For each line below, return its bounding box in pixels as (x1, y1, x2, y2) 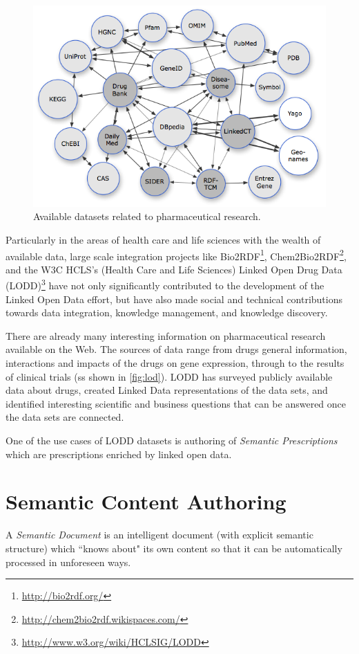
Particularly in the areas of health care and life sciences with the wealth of (6, 232, 321, 246)
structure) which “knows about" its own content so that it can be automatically (6, 541, 342, 555)
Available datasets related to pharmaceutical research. (33, 209, 261, 224)
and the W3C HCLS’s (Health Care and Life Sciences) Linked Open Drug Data (6, 262, 342, 276)
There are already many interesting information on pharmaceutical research (6, 328, 326, 343)
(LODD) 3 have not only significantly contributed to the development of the (6, 276, 324, 293)
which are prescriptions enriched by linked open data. (6, 446, 232, 461)
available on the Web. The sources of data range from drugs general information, (6, 342, 347, 356)
